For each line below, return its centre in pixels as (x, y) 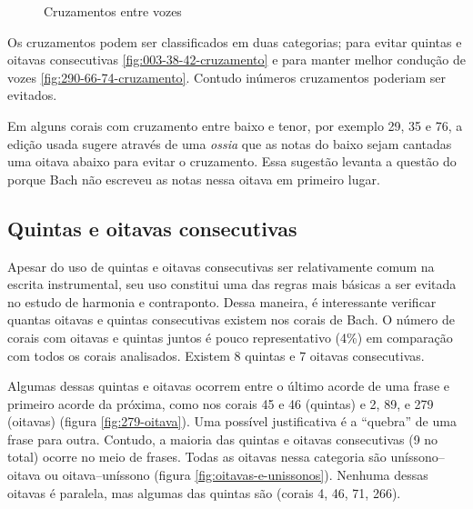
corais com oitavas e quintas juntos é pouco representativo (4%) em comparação (230, 337)
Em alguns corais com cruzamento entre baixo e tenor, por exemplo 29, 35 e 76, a (235, 125)
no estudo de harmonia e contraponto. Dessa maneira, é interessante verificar (222, 301)
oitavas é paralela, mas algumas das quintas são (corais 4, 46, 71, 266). (204, 492)
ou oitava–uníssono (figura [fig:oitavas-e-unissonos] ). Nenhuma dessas (236, 475)
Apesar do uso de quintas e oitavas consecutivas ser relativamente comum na (221, 266)
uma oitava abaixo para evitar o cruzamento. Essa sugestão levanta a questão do (232, 161)
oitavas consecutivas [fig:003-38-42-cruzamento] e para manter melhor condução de (236, 60)
